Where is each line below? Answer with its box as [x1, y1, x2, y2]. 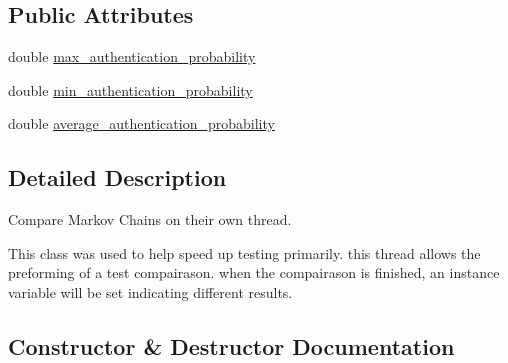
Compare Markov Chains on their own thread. [8, 209, 292, 230]
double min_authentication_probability [8, 79, 253, 100]
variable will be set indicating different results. [8, 281, 293, 302]
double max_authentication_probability [8, 46, 256, 67]
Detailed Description [8, 162, 227, 193]
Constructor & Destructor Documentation [8, 330, 455, 361]
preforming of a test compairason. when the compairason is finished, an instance [8, 262, 500, 283]
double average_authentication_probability [8, 113, 275, 134]
